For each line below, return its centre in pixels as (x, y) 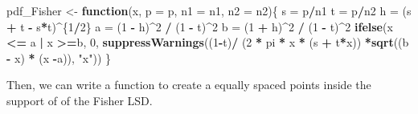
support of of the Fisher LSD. (80, 100)
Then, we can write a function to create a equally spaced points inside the (189, 85)
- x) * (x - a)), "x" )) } (59, 57)
